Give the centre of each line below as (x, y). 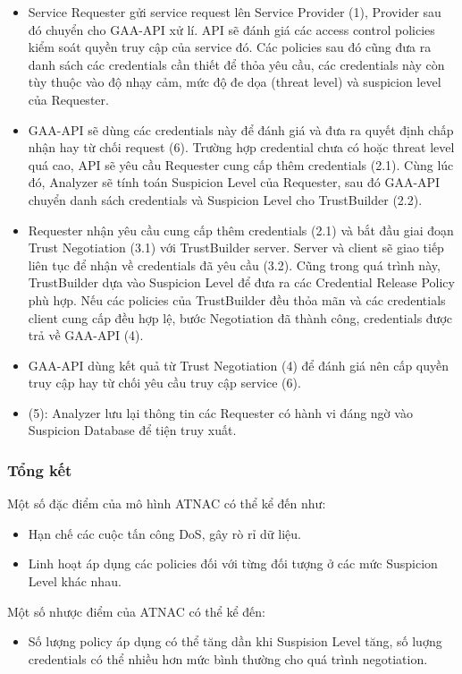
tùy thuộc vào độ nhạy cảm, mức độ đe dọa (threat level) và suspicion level (235, 82)
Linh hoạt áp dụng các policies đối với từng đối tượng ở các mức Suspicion (233, 563)
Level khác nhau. (75, 581)
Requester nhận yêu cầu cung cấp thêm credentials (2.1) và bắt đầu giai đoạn (241, 230)
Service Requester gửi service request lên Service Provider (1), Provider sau (235, 12)
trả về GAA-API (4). (86, 335)
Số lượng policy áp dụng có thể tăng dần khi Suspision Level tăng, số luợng (235, 641)
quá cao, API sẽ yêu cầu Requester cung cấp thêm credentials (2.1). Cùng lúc (241, 164)
